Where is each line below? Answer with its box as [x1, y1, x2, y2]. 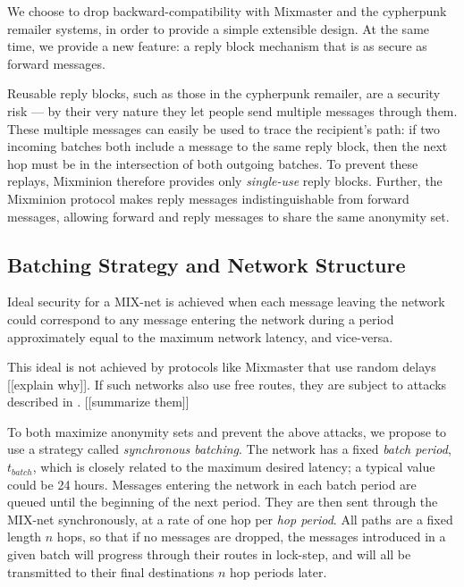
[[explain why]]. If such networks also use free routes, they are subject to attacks [7, 374, 447, 393]
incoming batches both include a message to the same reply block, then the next [7, 137, 448, 155]
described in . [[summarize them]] [7, 392, 190, 411]
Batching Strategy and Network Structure [7, 250, 406, 278]
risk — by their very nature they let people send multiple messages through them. [7, 101, 458, 120]
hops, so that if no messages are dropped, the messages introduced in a [56, 527, 446, 546]
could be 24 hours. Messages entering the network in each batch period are [7, 474, 417, 493]
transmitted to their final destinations [7, 562, 215, 581]
